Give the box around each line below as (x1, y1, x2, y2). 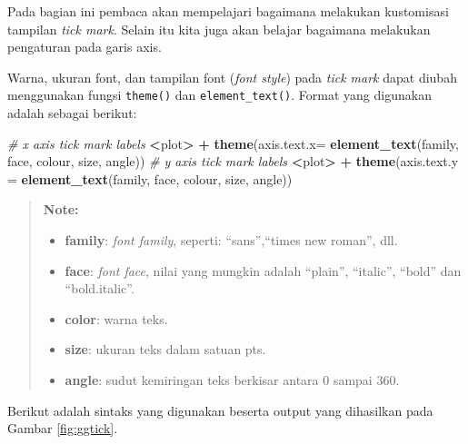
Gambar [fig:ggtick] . (7, 419, 118, 438)
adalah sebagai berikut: (7, 104, 137, 123)
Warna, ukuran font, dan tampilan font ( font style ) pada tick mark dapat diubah (7, 67, 457, 86)
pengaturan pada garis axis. (7, 37, 162, 56)
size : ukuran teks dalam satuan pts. (65, 340, 266, 359)
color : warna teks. (65, 309, 168, 328)
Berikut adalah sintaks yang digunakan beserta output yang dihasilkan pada (7, 400, 433, 419)
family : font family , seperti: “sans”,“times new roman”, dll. (65, 231, 398, 249)
